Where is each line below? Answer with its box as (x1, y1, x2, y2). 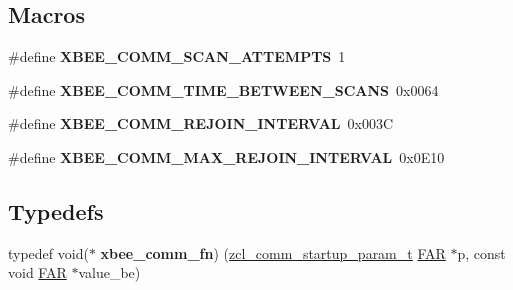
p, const (457, 242, 506, 263)
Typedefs (8, 195, 104, 226)
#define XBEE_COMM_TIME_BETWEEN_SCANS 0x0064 (8, 79, 439, 100)
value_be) (78, 262, 141, 283)
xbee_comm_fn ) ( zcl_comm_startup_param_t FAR (100, 242, 446, 263)
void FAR (8, 262, 67, 283)
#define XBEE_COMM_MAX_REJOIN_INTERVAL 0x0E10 (8, 146, 445, 167)
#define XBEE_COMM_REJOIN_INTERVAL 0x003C (8, 113, 393, 134)
